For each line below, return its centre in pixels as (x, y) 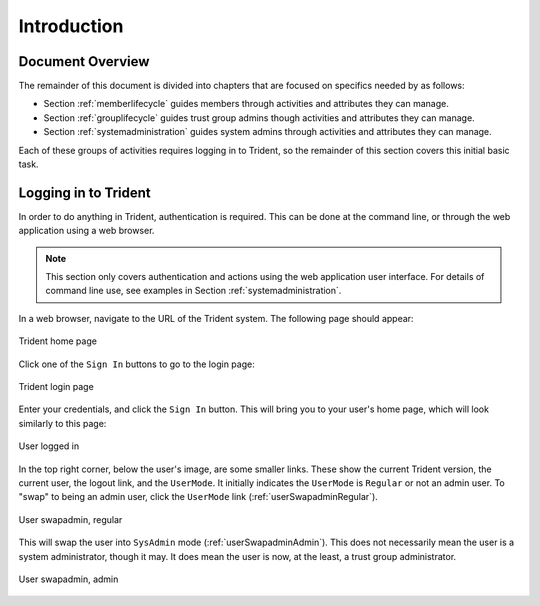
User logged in (49, 446)
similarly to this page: (62, 423)
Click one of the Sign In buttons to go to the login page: (136, 364)
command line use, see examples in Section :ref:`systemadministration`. (193, 291)
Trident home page (57, 341)
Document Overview (84, 61)
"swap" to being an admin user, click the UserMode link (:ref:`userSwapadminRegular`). (198, 497)
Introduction (71, 26)
